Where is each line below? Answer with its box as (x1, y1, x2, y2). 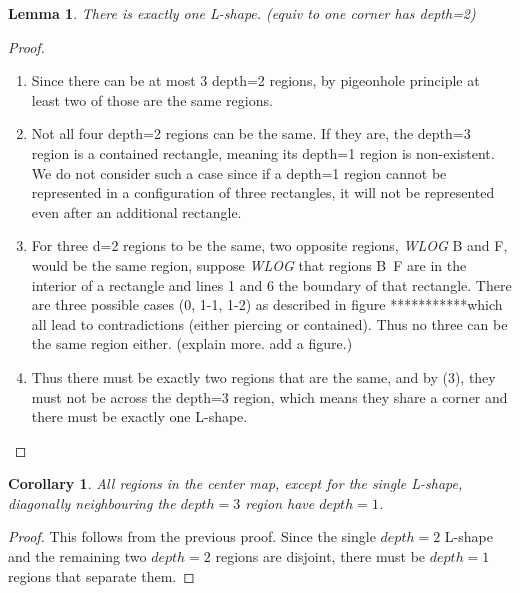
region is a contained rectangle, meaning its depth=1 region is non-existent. (31, 142, 495, 163)
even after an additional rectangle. (31, 201, 242, 222)
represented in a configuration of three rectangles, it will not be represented (31, 182, 495, 203)
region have (245, 492, 315, 513)
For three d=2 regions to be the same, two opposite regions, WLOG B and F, (31, 235, 508, 256)
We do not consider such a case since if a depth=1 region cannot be (31, 162, 447, 183)
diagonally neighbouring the (8, 492, 176, 513)
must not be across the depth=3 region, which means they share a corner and (31, 386, 508, 407)
